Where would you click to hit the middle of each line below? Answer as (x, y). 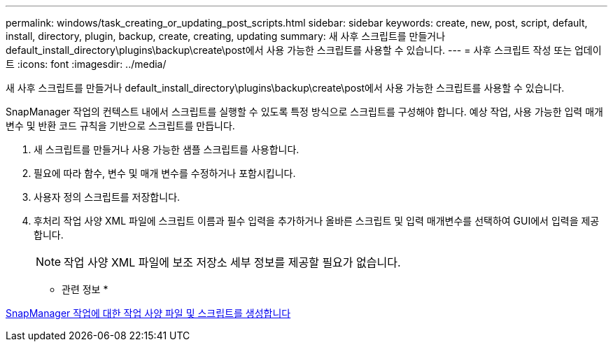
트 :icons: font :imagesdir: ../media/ (86, 64)
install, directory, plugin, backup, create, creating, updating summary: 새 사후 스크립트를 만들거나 (226, 36)
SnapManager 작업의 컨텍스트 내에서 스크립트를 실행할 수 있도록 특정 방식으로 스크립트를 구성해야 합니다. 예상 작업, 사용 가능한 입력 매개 (304, 112)
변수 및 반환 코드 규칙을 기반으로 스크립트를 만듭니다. (120, 126)
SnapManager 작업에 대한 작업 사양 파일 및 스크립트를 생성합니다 (148, 313)
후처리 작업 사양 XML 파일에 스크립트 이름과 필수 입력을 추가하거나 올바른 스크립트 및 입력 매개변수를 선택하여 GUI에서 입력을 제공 (317, 221)
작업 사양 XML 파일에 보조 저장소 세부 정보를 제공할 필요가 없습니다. (232, 262)
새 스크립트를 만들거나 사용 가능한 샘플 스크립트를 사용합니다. (167, 149)
